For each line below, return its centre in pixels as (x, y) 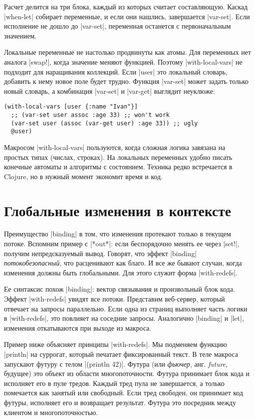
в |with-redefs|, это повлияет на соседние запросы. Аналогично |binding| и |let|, (124, 318)
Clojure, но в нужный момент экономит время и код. (83, 176)
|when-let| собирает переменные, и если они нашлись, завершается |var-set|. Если (127, 16)
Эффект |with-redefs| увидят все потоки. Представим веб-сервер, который (114, 299)
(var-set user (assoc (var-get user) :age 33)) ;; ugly (104, 123)
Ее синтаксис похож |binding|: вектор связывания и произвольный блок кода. (120, 289)
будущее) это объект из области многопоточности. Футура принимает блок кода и (127, 373)
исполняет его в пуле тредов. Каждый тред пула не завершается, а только (114, 383)
